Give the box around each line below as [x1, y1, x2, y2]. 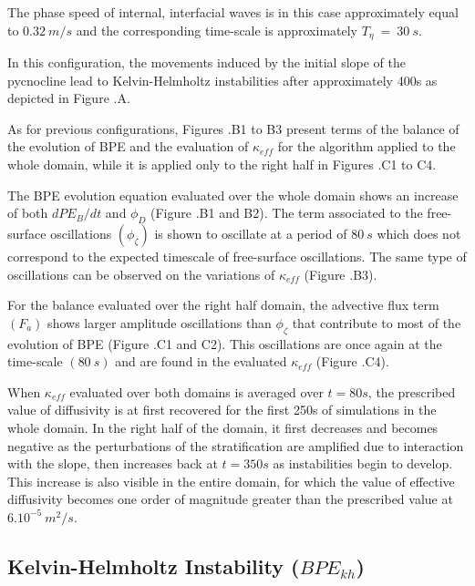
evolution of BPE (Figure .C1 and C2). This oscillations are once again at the [7, 334, 442, 353]
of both [7, 203, 48, 222]
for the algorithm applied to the [277, 137, 456, 156]
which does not [377, 224, 461, 242]
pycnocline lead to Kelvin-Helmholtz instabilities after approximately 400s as [7, 70, 438, 89]
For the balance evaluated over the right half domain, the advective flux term [7, 295, 439, 314]
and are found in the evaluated [115, 352, 287, 371]
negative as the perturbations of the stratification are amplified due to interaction [7, 436, 464, 455]
